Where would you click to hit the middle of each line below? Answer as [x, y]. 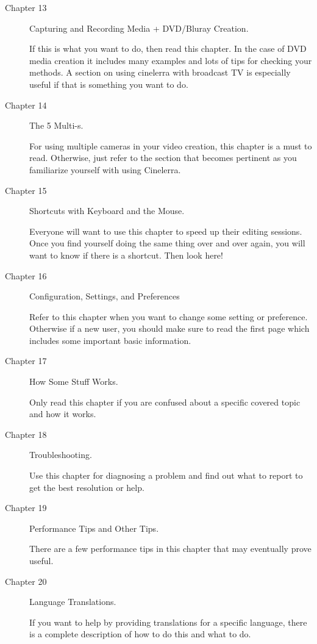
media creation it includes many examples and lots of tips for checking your [171, 60]
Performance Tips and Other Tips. [94, 528]
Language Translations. [73, 602]
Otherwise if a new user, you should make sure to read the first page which [169, 328]
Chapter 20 [26, 581]
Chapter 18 [26, 434]
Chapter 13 [26, 7]
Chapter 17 [26, 361]
